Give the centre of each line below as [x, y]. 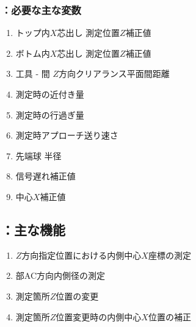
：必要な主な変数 [41, 9]
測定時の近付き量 [50, 94]
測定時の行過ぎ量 [50, 114]
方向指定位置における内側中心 [82, 255]
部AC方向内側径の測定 [60, 275]
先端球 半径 [38, 155]
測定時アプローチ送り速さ [67, 135]
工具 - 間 [33, 74]
